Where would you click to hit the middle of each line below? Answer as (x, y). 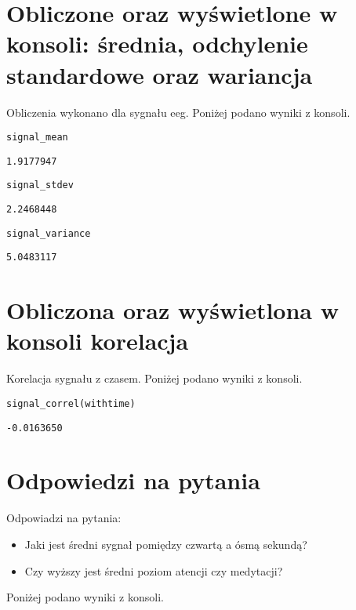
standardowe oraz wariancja (160, 74)
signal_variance (49, 233)
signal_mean (37, 138)
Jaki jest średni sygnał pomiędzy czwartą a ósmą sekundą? (166, 544)
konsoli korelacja (98, 341)
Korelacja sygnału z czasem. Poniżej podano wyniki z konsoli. (154, 378)
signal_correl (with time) (71, 403)
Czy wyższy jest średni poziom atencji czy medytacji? (154, 570)
